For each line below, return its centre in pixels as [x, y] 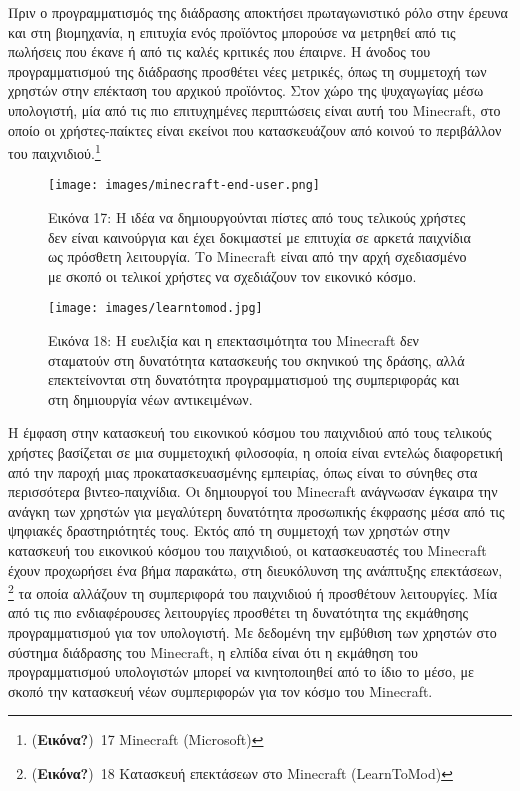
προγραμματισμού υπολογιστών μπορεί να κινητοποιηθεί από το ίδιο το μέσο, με [241, 671]
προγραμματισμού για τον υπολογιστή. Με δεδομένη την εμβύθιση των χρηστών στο [252, 632]
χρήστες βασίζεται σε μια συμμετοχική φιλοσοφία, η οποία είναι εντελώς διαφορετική [255, 452]
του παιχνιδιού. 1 [54, 151]
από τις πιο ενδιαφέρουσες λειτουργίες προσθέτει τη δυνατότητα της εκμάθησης [238, 612]
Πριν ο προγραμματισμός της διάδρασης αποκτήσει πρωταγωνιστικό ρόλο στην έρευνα [258, 12]
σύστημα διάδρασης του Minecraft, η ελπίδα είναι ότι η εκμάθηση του [213, 651]
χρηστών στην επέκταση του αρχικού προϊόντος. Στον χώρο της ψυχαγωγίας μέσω [246, 90]
